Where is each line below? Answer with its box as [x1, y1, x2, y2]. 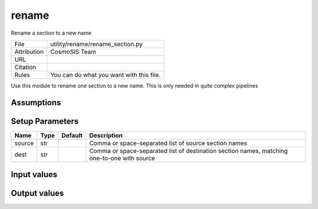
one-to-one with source [89, 154, 155, 162]
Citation [14, 63, 37, 71]
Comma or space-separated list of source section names [89, 139, 247, 147]
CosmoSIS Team [50, 48, 97, 56]
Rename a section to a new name [11, 29, 92, 36]
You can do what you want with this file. [50, 70, 161, 79]
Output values [11, 188, 64, 198]
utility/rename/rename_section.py [50, 40, 143, 48]
